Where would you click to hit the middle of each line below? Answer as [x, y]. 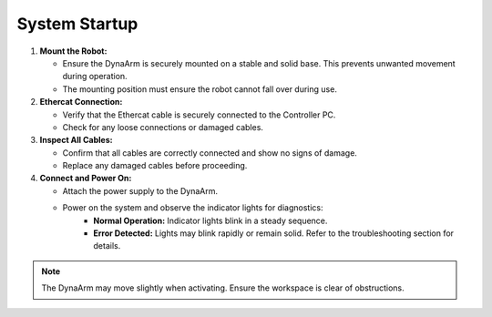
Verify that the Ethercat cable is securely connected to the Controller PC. [199, 115]
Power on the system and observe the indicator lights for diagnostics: [193, 208]
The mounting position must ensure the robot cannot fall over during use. [200, 89]
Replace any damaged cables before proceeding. [155, 166]
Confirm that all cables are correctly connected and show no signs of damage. [210, 153]
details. [107, 246]
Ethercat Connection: [81, 102]
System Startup [77, 24]
